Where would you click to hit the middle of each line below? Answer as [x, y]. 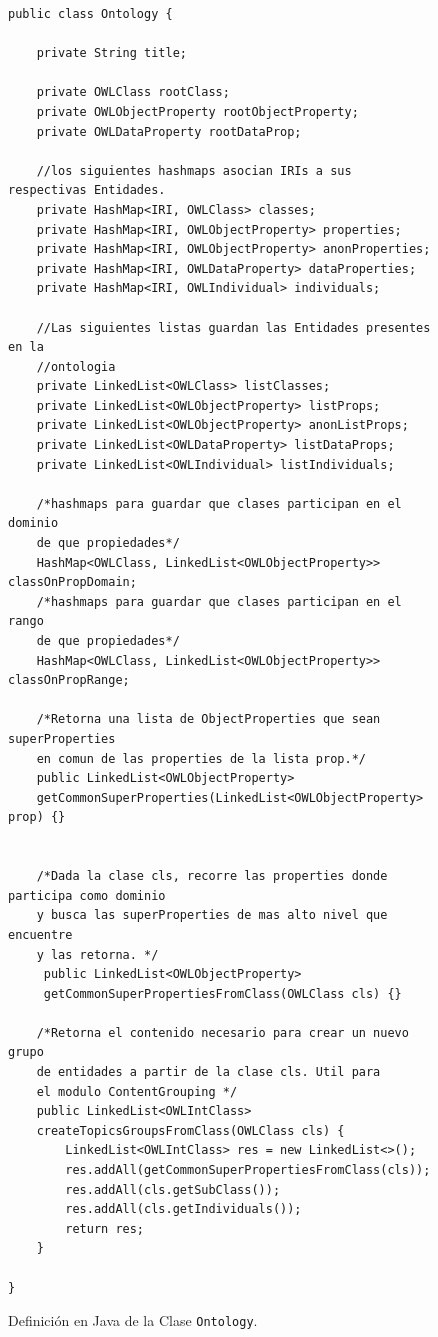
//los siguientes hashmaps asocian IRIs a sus [194, 170]
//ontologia [76, 366]
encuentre [40, 934]
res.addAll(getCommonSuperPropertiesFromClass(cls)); [248, 1170]
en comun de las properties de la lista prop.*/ [201, 758]
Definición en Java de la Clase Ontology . [133, 1320]
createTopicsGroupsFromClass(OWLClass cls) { [190, 1130]
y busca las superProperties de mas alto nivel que [212, 915]
